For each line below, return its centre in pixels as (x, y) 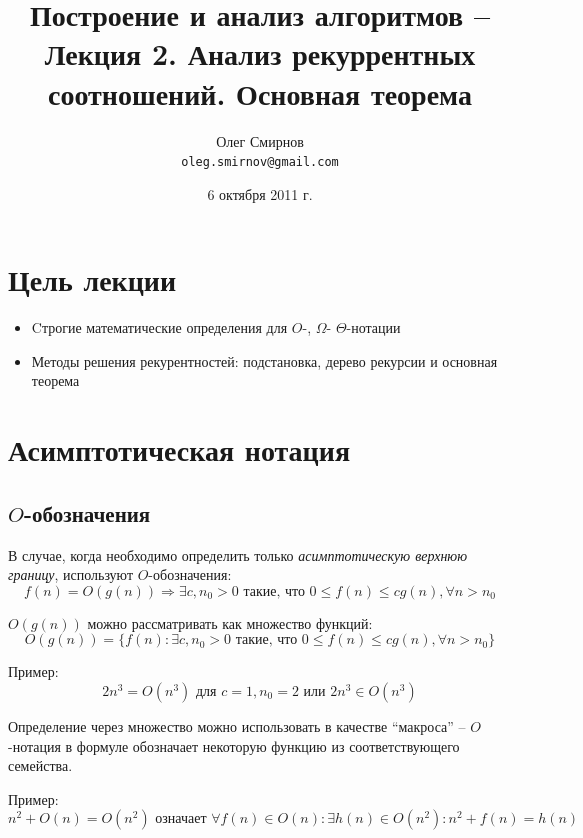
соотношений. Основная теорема (260, 92)
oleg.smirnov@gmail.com (260, 162)
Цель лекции (92, 279)
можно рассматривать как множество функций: (230, 622)
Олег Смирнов (260, 140)
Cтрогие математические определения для (159, 327)
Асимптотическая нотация (179, 449)
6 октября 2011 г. (260, 193)
